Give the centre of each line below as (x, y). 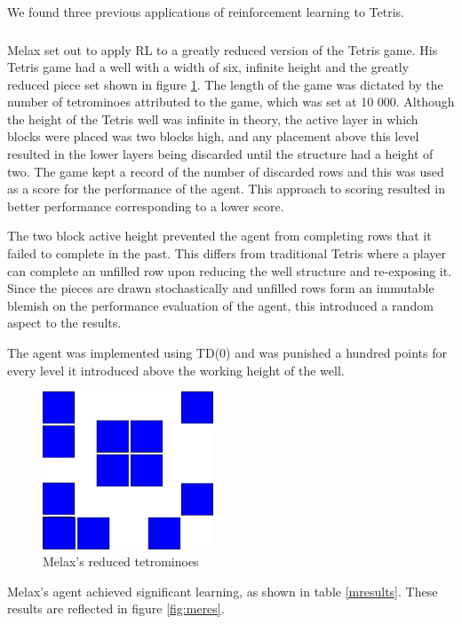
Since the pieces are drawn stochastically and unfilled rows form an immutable (221, 288)
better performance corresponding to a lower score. (146, 205)
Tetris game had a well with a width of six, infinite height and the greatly (208, 67)
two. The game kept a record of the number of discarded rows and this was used (226, 171)
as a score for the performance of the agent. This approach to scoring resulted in (226, 189)
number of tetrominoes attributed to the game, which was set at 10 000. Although (231, 102)
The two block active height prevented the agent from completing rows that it (219, 236)
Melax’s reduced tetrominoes (121, 561)
